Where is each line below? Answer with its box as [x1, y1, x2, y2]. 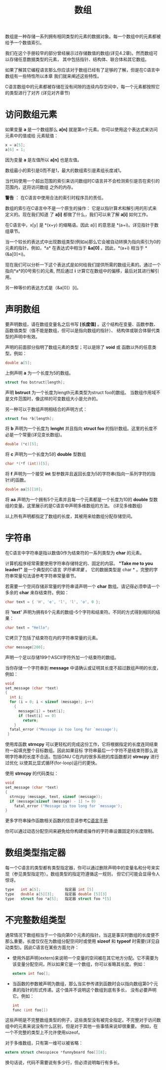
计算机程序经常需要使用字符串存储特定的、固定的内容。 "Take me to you [5, 560, 153, 566]
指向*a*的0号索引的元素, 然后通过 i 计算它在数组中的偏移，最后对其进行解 [5, 267, 155, 273]
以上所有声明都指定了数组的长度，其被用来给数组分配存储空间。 [5, 513, 135, 519]
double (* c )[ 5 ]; [5, 442, 39, 447]
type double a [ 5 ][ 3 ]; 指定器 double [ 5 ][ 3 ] [5, 892, 107, 897]
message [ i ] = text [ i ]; [18, 708, 65, 714]
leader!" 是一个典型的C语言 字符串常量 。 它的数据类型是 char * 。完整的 [5, 567, 154, 572]
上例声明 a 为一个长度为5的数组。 [5, 370, 74, 376]
